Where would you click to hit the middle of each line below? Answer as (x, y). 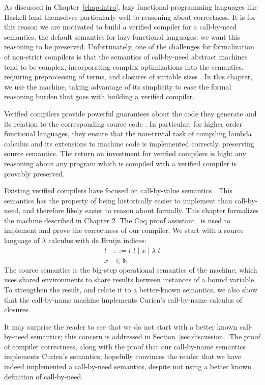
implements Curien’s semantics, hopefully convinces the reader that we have (123, 356)
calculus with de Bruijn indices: (97, 240)
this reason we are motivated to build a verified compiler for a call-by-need (121, 27)
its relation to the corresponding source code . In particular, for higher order (123, 123)
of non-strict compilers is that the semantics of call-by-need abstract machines (126, 56)
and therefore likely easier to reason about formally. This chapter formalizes (141, 210)
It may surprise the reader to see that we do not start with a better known (121, 326)
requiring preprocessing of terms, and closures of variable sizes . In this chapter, (128, 77)
